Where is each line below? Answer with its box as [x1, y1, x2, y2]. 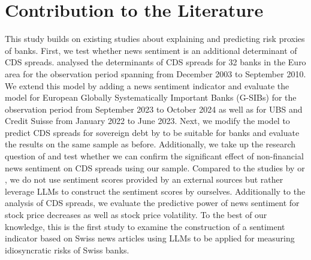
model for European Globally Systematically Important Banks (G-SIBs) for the [5, 91, 297, 104]
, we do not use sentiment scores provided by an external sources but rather [5, 173, 283, 186]
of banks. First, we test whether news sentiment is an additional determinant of [5, 44, 297, 56]
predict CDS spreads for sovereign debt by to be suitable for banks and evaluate [5, 126, 300, 138]
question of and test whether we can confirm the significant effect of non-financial [5, 150, 304, 162]
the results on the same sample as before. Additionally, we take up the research [5, 138, 296, 150]
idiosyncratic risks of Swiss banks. [5, 243, 129, 256]
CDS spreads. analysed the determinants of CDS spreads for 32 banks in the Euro [5, 56, 306, 68]
